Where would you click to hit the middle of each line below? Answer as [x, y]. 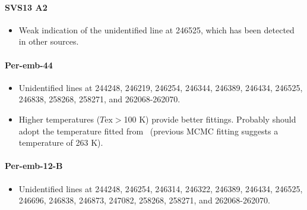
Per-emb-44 [29, 65]
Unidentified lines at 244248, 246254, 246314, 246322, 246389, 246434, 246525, [161, 188]
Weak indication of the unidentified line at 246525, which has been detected [156, 29]
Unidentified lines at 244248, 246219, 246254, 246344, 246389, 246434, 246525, [161, 87]
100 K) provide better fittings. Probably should [210, 119]
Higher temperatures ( [59, 119]
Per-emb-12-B [34, 166]
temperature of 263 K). [61, 142]
